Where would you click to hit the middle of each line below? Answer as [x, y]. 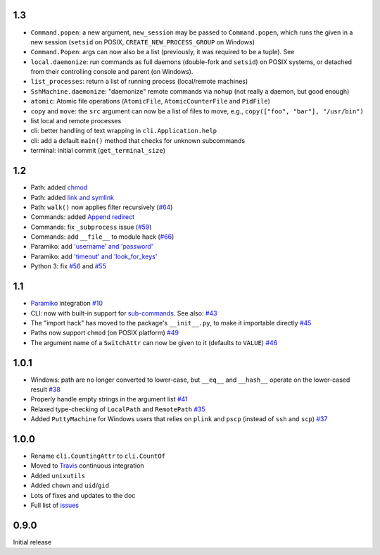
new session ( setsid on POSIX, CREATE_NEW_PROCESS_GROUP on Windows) [143, 42]
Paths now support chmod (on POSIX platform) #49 [105, 333]
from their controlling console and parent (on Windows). [112, 72]
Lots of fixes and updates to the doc [83, 495]
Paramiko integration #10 [67, 304]
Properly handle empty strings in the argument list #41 [109, 399]
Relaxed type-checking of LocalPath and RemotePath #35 [118, 409]
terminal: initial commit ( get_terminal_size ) [98, 151]
